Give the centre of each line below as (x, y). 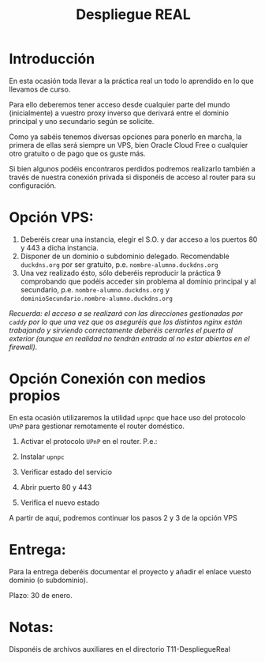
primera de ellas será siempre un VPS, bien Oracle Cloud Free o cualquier (129, 145)
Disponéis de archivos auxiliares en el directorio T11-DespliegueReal (120, 649)
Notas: (32, 627)
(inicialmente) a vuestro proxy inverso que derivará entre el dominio (119, 113)
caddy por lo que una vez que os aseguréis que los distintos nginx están (126, 322)
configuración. (33, 185)
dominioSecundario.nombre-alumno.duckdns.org (96, 299)
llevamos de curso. (40, 89)
